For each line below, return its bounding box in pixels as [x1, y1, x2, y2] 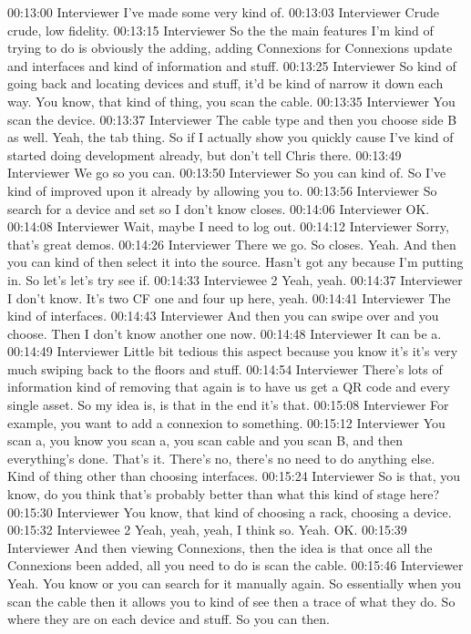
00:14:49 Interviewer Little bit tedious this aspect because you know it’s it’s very [7, 342, 458, 361]
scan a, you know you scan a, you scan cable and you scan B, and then [7, 431, 404, 450]
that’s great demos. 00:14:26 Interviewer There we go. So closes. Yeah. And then [7, 234, 456, 253]
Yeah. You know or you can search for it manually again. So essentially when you [7, 574, 462, 592]
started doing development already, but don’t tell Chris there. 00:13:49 [7, 145, 402, 164]
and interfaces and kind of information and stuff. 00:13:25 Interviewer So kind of [7, 56, 456, 75]
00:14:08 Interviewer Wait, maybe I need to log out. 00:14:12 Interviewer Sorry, [7, 217, 449, 236]
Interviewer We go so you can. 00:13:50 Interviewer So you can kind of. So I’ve [7, 163, 446, 182]
